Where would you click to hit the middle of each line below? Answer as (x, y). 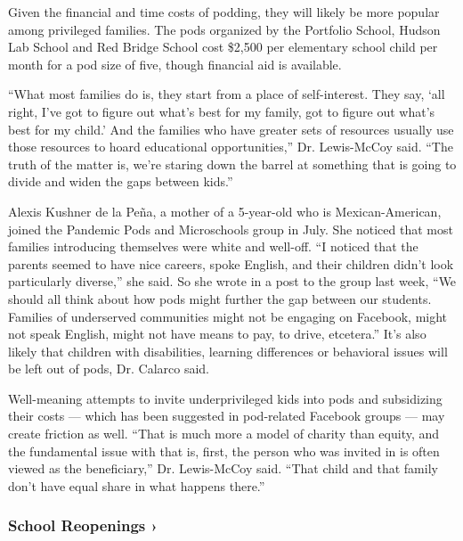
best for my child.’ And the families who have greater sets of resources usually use (231, 129)
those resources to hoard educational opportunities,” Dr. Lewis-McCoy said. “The (231, 147)
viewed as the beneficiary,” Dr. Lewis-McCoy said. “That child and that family (223, 468)
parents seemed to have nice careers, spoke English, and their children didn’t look (231, 263)
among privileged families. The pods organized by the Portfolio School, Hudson (224, 29)
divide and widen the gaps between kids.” (121, 181)
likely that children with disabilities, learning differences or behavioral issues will (228, 351)
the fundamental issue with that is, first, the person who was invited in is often (224, 451)
